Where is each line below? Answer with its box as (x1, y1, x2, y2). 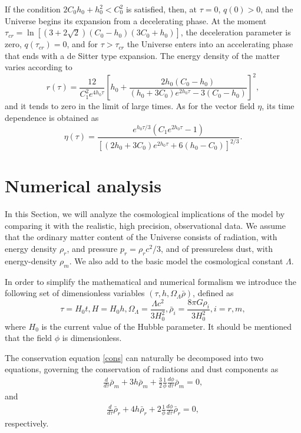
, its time (262, 100, 295, 112)
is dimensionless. (62, 332, 122, 344)
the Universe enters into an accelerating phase (127, 38, 293, 50)
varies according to (5, 61, 72, 73)
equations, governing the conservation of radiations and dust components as (5, 363, 279, 375)
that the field (5, 332, 52, 344)
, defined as (193, 287, 234, 299)
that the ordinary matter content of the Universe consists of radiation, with (5, 231, 277, 243)
